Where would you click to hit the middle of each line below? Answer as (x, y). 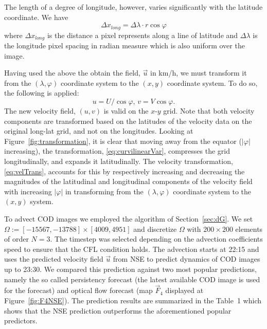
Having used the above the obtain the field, (72, 73)
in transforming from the (104, 191)
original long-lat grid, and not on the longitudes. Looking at (99, 131)
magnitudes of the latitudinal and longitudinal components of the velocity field (128, 181)
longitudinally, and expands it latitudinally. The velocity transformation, (119, 161)
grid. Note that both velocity (209, 111)
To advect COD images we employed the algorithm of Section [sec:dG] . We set (129, 218)
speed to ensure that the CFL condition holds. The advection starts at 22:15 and (132, 249)
